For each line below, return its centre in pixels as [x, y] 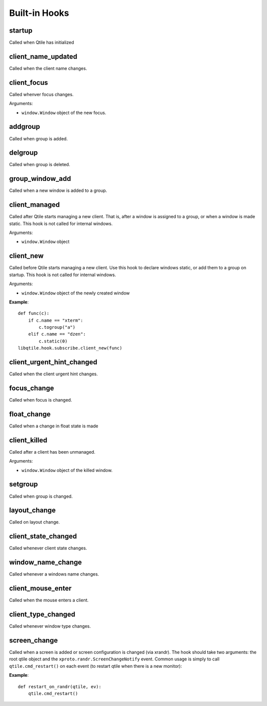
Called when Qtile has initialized [42, 43]
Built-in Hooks [39, 13]
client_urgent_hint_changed [53, 362]
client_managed [35, 205]
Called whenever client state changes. [48, 548]
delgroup [23, 153]
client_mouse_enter [40, 588]
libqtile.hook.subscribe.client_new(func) [70, 348]
